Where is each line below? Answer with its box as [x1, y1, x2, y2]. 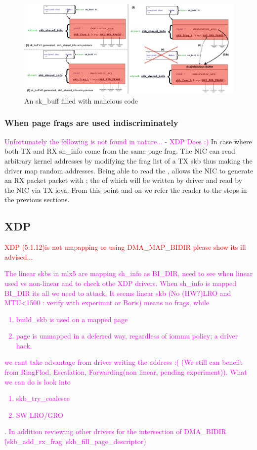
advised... [4, 251, 33, 262]
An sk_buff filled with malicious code [24, 95, 138, 106]
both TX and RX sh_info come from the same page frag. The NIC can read [4, 146, 235, 156]
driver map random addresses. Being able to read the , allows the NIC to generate [4, 165, 254, 175]
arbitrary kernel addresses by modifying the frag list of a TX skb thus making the [4, 155, 253, 166]
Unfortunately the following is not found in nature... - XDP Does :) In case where [4, 136, 252, 146]
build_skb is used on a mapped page [16, 314, 128, 324]
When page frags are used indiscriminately [4, 116, 178, 129]
